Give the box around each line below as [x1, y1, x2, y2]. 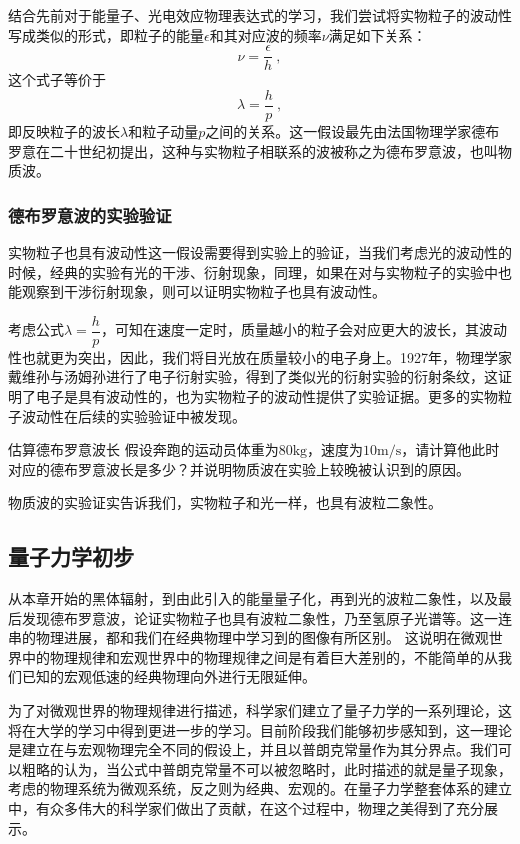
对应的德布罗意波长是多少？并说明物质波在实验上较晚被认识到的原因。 [8, 458, 470, 479]
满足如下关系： [328, 24, 427, 45]
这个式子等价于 [8, 69, 106, 90]
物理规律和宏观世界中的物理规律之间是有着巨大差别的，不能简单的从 [49, 646, 498, 667]
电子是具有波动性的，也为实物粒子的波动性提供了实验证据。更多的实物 [35, 385, 498, 406]
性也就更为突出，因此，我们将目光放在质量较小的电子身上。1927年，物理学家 [8, 346, 512, 367]
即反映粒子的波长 [8, 120, 120, 141]
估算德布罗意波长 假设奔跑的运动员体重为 [8, 439, 279, 460]
